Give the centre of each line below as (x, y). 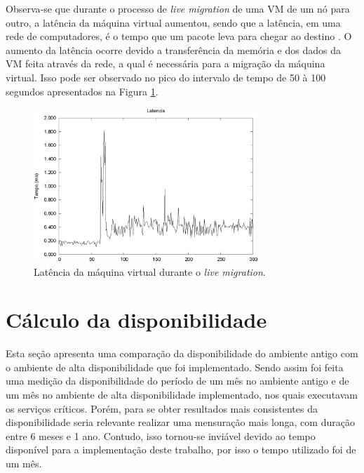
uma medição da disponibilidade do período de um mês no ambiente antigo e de (177, 381)
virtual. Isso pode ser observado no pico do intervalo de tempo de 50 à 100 (166, 77)
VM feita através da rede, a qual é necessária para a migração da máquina (166, 64)
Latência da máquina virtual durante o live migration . (150, 271)
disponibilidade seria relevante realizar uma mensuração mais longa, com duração (180, 422)
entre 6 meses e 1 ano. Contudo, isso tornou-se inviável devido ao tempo (161, 435)
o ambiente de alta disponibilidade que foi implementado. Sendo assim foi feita (175, 367)
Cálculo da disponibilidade (136, 320)
